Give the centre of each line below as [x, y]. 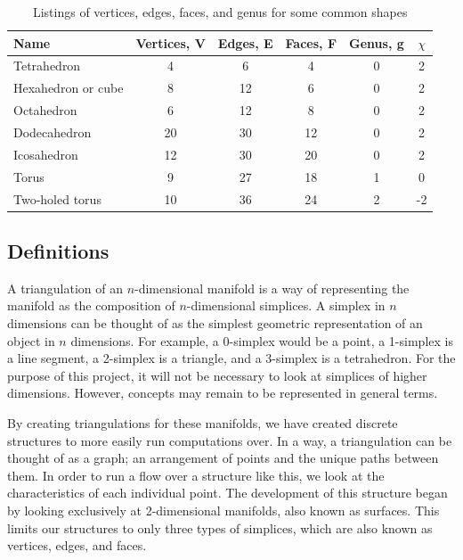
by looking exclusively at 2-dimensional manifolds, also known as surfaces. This [223, 510]
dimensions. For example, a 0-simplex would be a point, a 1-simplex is [262, 340]
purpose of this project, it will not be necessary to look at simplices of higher [217, 375]
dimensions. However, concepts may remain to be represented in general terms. [223, 393]
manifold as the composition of [91, 305]
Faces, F [311, 42]
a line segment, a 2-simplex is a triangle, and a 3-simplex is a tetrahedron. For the [231, 358]
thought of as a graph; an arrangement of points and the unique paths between [223, 458]
